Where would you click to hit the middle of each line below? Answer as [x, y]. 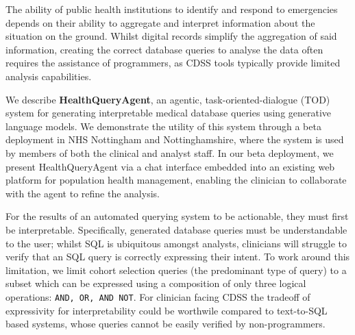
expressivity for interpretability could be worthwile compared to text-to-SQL [167, 310]
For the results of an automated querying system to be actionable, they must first [177, 216]
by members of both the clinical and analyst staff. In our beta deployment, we [170, 152]
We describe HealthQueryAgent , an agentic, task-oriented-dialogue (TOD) [168, 99]
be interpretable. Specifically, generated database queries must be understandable [176, 229]
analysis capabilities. [49, 76]
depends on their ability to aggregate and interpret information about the [160, 22]
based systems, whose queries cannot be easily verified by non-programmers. [166, 324]
